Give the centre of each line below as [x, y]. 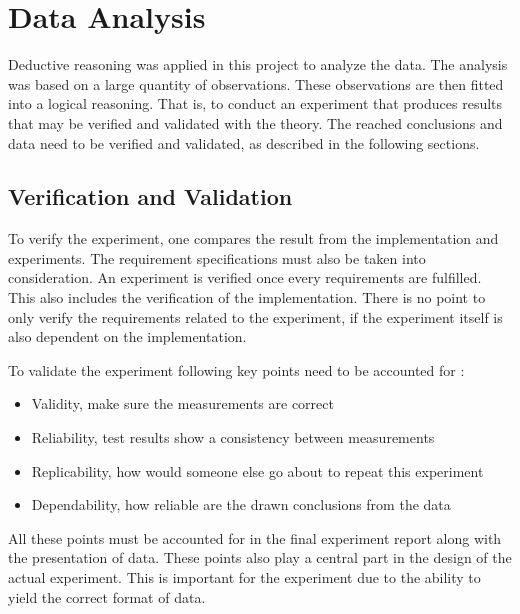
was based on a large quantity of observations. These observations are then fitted [256, 83]
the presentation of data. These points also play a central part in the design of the [260, 557]
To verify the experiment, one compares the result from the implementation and [253, 238]
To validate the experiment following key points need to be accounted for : [236, 369]
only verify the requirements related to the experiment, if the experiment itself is [255, 316]
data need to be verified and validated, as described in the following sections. [244, 142]
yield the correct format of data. [107, 596]
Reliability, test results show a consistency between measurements [233, 437]
